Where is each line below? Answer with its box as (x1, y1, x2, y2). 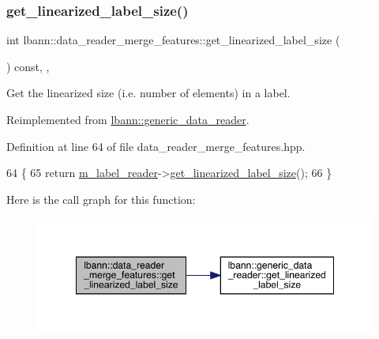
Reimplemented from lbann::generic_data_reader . (6, 111, 250, 127)
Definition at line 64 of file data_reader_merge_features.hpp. (6, 137, 306, 154)
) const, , (6, 58, 50, 74)
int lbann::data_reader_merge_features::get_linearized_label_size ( (6, 32, 340, 48)
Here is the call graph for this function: (6, 190, 196, 207)
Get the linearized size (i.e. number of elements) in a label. (6, 85, 291, 101)
